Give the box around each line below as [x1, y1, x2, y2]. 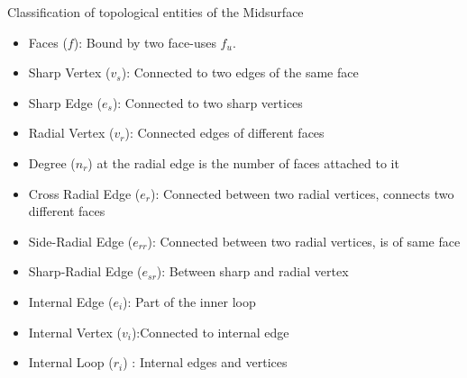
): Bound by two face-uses [73, 32, 216, 51]
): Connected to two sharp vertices [112, 93, 303, 112]
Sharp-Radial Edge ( [28, 262, 142, 281]
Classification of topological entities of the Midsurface [7, 3, 304, 21]
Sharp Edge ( [28, 93, 102, 112]
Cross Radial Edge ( [28, 184, 141, 202]
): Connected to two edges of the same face [121, 63, 359, 82]
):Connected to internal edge [131, 322, 289, 341]
